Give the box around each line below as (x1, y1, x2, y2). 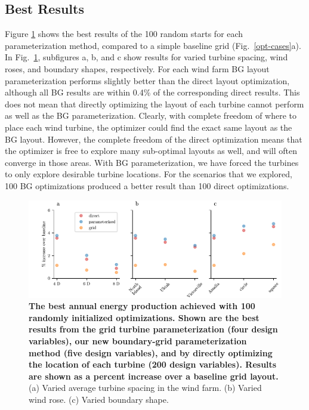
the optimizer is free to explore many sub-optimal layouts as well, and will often (5, 144, 298, 157)
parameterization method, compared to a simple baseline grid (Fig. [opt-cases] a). (5, 39, 301, 51)
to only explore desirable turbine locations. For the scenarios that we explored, (5, 168, 292, 180)
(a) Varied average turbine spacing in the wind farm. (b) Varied (29, 381, 262, 394)
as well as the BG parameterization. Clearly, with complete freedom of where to (5, 109, 297, 122)
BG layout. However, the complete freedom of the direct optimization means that (5, 132, 302, 145)
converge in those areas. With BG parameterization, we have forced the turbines (5, 156, 299, 168)
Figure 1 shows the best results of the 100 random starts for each (5, 27, 243, 40)
